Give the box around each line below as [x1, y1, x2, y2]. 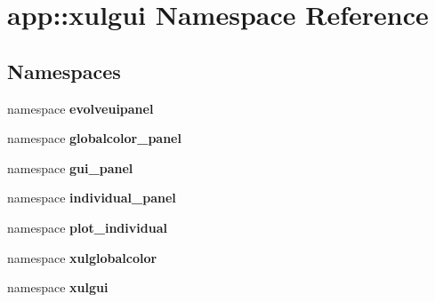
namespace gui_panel [7, 158, 133, 177]
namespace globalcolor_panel [7, 129, 181, 147]
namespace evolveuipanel [7, 99, 154, 117]
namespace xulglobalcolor [7, 248, 157, 266]
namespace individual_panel [7, 188, 176, 207]
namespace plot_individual [7, 218, 167, 236]
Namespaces [7, 57, 121, 84]
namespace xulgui [7, 278, 109, 297]
